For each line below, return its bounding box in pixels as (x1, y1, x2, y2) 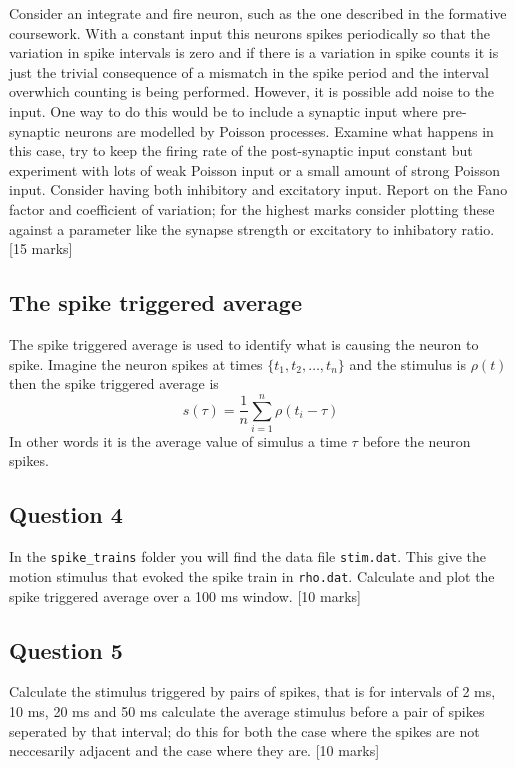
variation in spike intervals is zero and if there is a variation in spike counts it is (9, 42, 499, 63)
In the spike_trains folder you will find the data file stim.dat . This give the (9, 546, 486, 567)
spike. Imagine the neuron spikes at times (9, 353, 263, 374)
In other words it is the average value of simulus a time (9, 430, 347, 451)
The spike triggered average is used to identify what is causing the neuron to (9, 333, 479, 354)
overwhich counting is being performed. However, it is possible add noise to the (9, 81, 495, 102)
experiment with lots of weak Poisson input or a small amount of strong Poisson (9, 159, 501, 180)
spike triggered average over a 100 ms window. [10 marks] (9, 585, 361, 606)
